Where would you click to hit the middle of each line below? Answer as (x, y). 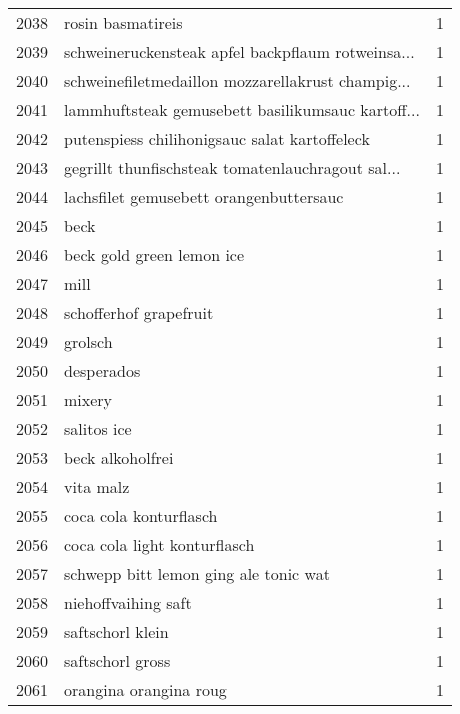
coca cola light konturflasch (159, 544)
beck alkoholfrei (119, 457)
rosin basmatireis (123, 22)
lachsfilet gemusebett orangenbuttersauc (204, 196)
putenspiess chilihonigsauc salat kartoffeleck (217, 138)
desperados (102, 370)
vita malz (97, 486)
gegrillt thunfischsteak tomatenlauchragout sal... (232, 167)
